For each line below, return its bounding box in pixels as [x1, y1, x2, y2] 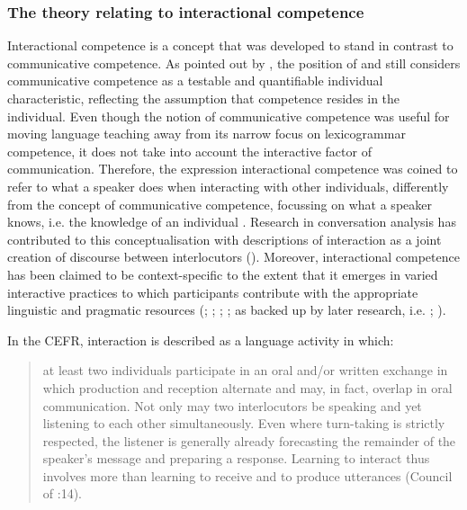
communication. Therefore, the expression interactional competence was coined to [7, 159, 458, 178]
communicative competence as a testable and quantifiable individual [7, 71, 383, 90]
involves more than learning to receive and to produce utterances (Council [42, 466, 453, 485]
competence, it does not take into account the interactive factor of [7, 141, 372, 160]
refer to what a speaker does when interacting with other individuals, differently [7, 176, 449, 195]
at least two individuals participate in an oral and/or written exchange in [42, 361, 448, 380]
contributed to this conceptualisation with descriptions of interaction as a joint [7, 229, 442, 248]
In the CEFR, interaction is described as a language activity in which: [7, 330, 394, 349]
